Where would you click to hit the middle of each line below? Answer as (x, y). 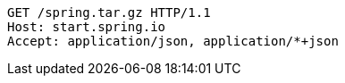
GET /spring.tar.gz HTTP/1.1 (109, 12)
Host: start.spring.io (87, 27)
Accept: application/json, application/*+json (173, 41)
